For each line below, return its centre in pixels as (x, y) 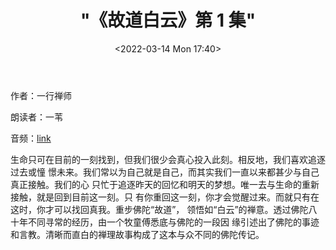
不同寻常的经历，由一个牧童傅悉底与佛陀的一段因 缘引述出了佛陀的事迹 (173, 222)
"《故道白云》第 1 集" (168, 20)
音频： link (31, 138)
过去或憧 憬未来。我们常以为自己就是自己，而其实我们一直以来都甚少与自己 (165, 172)
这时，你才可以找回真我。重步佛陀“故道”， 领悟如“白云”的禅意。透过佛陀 (159, 209)
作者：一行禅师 (41, 95)
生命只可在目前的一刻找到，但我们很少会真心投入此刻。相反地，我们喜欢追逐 (168, 159)
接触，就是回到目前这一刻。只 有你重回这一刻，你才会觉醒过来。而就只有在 (165, 197)
